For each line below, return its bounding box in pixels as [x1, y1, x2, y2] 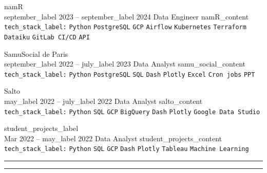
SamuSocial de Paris [4, 48, 68, 59]
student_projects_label [4, 123, 79, 134]
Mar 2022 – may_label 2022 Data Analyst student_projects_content [4, 133, 222, 143]
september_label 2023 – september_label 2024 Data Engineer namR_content [4, 11, 249, 21]
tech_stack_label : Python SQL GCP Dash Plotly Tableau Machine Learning [4, 145, 249, 153]
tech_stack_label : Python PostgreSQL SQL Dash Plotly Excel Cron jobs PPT [4, 71, 255, 78]
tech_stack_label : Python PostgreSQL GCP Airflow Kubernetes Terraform [4, 24, 246, 31]
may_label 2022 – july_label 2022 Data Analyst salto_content [4, 95, 203, 106]
